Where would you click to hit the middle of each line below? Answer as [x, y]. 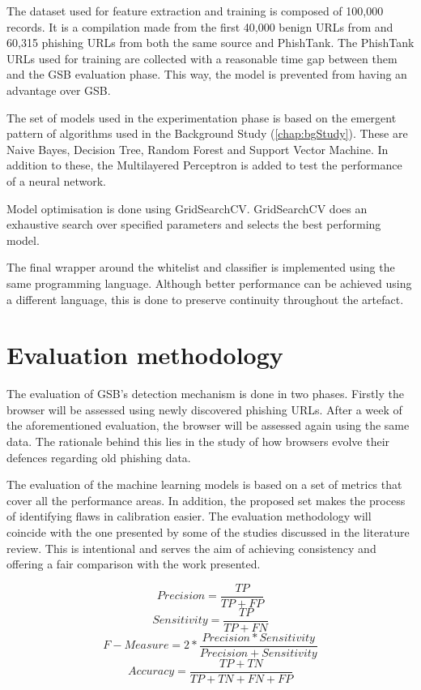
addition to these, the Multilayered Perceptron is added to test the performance [204, 165]
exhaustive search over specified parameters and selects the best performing [194, 224]
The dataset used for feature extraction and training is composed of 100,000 [195, 11]
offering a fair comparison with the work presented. [134, 564]
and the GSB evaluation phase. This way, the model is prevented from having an [207, 74]
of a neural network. [56, 180]
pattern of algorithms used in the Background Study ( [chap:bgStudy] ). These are [207, 133]
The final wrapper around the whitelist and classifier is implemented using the [201, 267]
